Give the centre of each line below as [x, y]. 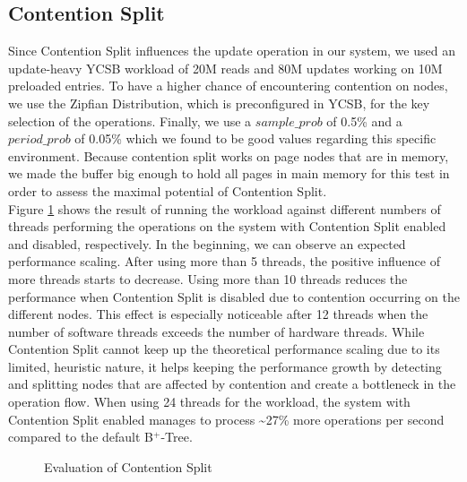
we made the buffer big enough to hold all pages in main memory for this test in [229, 173]
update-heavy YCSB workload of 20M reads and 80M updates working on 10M [225, 68]
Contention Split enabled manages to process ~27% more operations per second [226, 419]
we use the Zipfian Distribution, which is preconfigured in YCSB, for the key [219, 103]
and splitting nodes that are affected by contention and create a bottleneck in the [232, 384]
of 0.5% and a [364, 120]
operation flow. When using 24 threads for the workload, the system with [209, 402]
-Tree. [177, 437]
